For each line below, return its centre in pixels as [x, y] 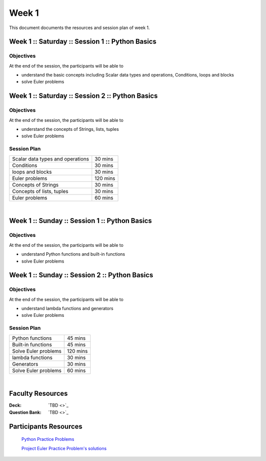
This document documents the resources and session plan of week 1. [80, 28]
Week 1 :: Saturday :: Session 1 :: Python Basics [83, 42]
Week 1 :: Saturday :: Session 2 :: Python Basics [83, 96]
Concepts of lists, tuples [40, 191]
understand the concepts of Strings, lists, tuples [70, 129]
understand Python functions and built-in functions [73, 254]
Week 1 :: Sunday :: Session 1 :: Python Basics [81, 221]
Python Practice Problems [48, 439]
